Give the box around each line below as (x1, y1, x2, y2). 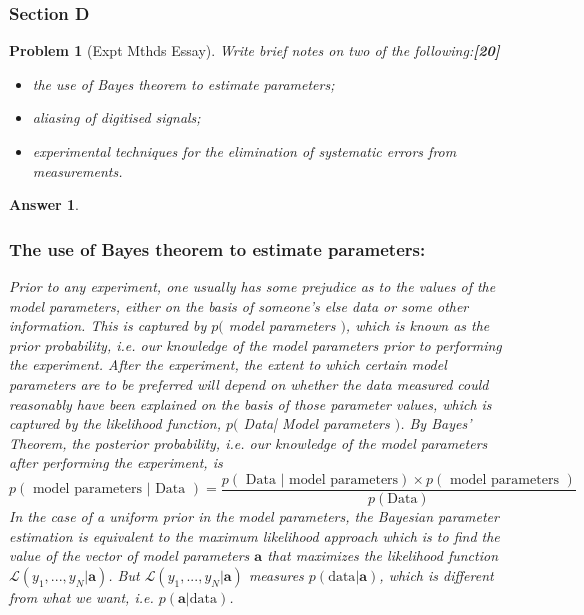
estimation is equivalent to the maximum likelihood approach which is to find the (9, 525, 500, 546)
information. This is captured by (9, 315, 207, 336)
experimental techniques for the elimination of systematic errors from (32, 141, 457, 161)
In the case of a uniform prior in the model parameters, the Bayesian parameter (9, 506, 499, 526)
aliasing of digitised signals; (32, 107, 201, 128)
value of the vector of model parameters (9, 545, 250, 566)
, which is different (379, 564, 494, 585)
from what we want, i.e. (9, 586, 154, 607)
